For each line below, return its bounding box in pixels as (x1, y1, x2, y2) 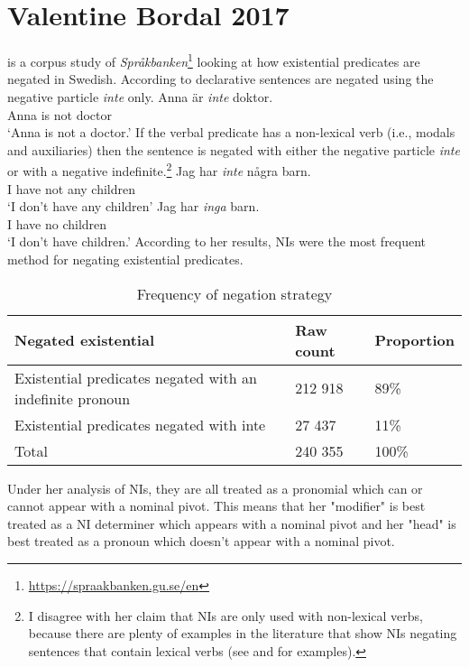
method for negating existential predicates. (7, 249, 244, 268)
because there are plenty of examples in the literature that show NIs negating (28, 624, 457, 643)
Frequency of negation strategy (136, 283, 333, 304)
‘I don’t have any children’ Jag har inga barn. (7, 197, 260, 216)
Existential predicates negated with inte (14, 413, 266, 435)
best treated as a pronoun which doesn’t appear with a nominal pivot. (7, 532, 395, 551)
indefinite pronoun (14, 387, 131, 409)
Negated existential (14, 329, 155, 351)
